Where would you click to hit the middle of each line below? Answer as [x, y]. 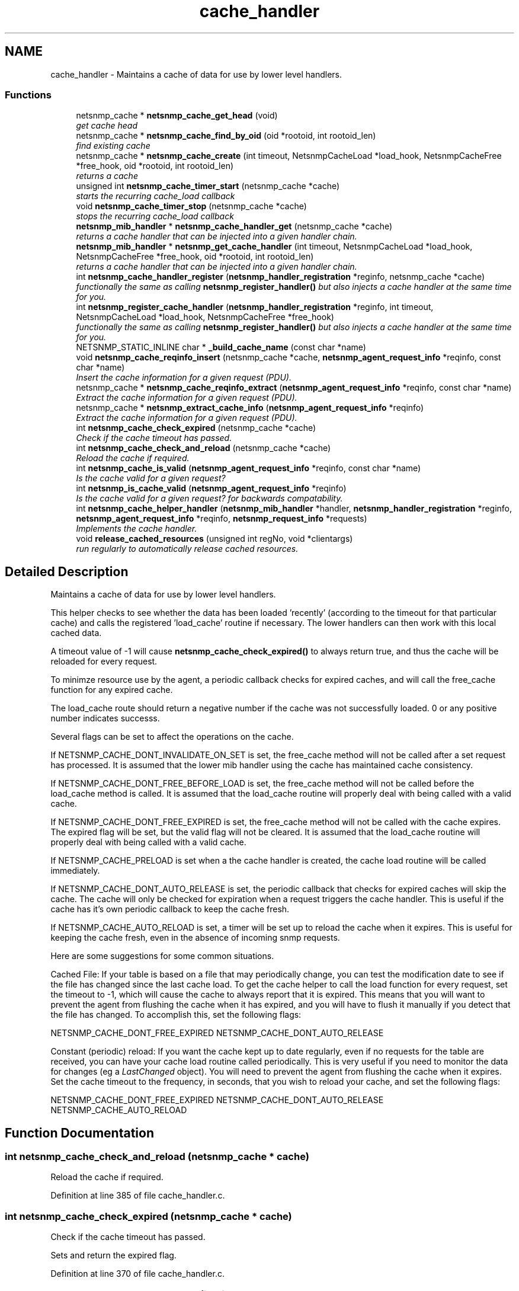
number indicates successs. [105, 718]
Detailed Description [67, 571]
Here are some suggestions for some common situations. [162, 956]
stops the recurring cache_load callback [155, 216]
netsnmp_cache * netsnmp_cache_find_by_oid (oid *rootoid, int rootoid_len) [226, 136]
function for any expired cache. [112, 690]
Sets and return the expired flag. [113, 1255]
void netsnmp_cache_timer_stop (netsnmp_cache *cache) [191, 206]
